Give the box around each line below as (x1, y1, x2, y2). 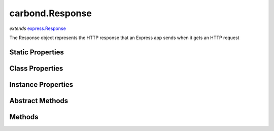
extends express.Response (9, 25, 66, 31)
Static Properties (9, 48, 64, 56)
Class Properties (9, 64, 63, 73)
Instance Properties (9, 80, 74, 89)
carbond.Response (9, 8, 92, 19)
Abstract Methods (9, 96, 68, 105)
